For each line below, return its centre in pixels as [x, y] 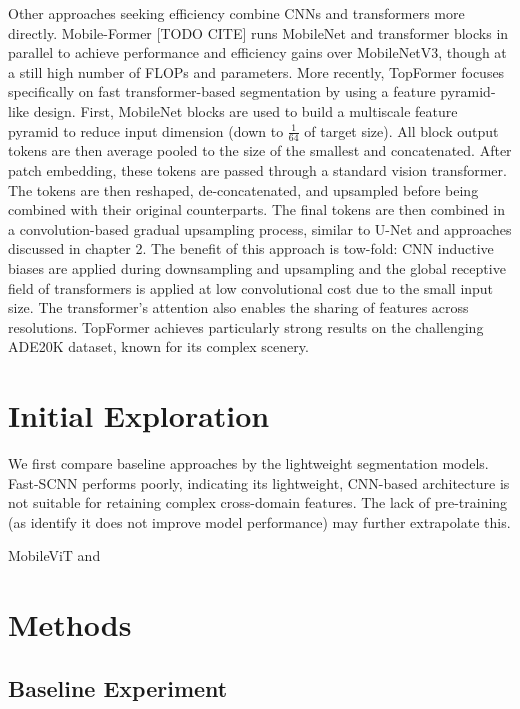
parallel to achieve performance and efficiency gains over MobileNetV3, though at [257, 52]
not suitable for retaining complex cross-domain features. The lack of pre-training [258, 502]
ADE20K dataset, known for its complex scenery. [158, 346]
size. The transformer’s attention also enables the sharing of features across [238, 307]
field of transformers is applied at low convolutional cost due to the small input [251, 287]
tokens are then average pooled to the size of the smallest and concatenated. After [260, 150]
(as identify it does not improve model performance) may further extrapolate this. [259, 521]
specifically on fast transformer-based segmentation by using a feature [222, 91]
